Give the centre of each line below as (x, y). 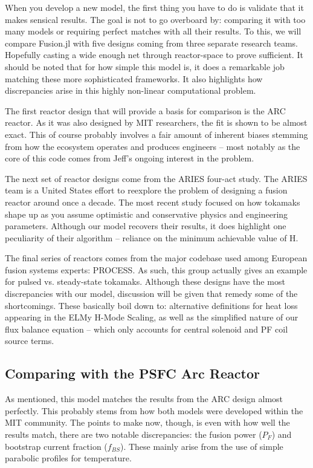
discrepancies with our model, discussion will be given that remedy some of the (151, 294)
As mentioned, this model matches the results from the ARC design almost (144, 399)
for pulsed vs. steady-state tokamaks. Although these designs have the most (145, 281)
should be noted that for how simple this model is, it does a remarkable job (145, 66)
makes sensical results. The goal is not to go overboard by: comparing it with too (155, 19)
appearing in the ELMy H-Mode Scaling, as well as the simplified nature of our (152, 317)
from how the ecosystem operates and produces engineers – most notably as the (153, 146)
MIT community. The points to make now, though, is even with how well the (147, 422)
